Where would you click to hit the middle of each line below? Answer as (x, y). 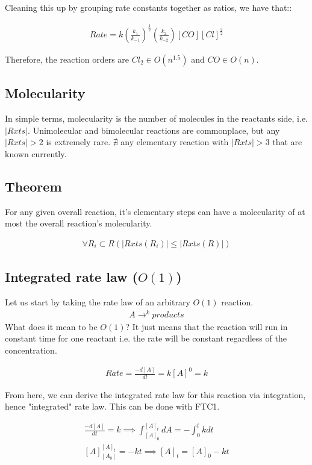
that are (287, 142)
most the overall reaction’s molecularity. (79, 223)
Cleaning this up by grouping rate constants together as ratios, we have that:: (148, 7)
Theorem (33, 186)
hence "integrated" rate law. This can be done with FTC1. (112, 406)
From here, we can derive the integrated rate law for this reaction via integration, (155, 394)
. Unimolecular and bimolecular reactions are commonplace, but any (154, 130)
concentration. (31, 350)
